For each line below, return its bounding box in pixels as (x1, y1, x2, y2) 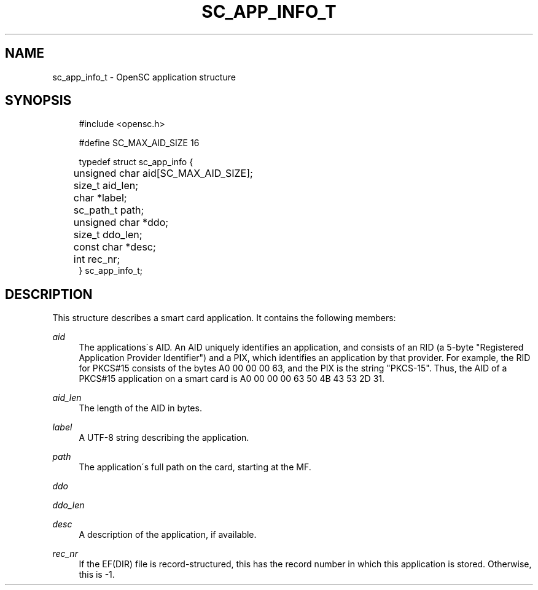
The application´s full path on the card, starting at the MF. (79, 462, 311, 473)
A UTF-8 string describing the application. (79, 432, 249, 443)
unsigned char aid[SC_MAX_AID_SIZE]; (73, 167, 253, 180)
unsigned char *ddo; (73, 216, 169, 229)
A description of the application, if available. (79, 529, 257, 540)
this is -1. (79, 569, 115, 580)
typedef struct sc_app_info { (79, 157, 193, 168)
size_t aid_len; (73, 179, 139, 192)
